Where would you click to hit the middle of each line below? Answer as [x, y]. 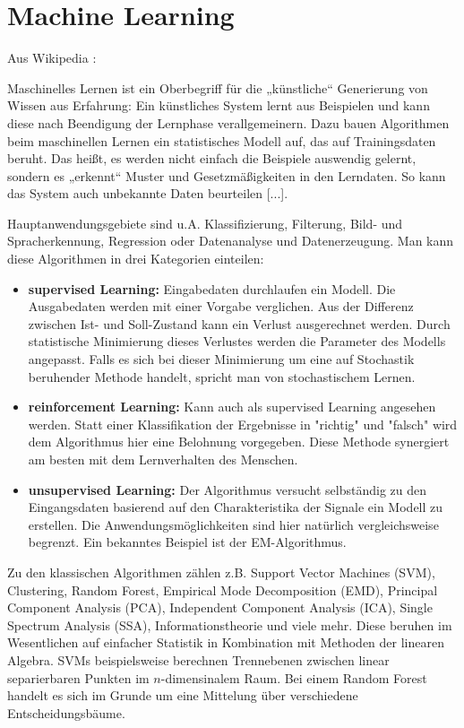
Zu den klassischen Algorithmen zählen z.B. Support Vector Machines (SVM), [221, 572]
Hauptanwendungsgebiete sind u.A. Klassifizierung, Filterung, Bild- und [205, 223]
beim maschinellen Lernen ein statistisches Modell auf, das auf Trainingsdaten [222, 140]
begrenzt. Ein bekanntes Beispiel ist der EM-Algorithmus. [187, 542]
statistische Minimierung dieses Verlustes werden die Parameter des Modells [237, 341]
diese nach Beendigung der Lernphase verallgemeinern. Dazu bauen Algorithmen [228, 122]
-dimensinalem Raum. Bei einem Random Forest [294, 677]
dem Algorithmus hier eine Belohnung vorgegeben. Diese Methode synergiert [239, 442]
